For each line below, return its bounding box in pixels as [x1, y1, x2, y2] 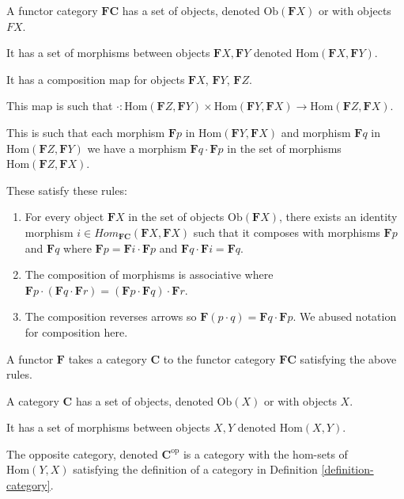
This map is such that [6, 97, 113, 114]
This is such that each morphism [6, 124, 165, 140]
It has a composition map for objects [6, 70, 185, 87]
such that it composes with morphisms [193, 223, 380, 240]
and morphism [281, 124, 351, 140]
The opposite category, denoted [6, 445, 158, 462]
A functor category [6, 2, 98, 18]
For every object [25, 208, 104, 225]
